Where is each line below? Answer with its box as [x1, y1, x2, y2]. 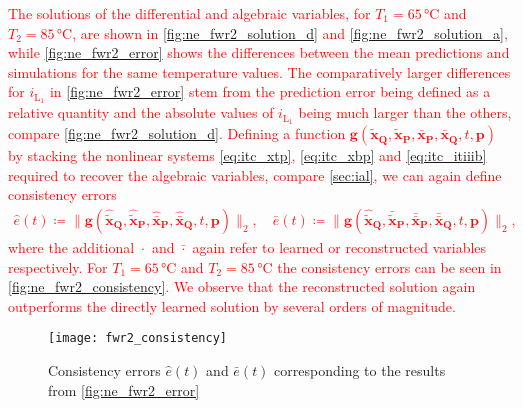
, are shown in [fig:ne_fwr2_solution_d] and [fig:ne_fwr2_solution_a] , [72, 22, 508, 43]
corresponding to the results [274, 359, 446, 380]
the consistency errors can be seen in [277, 256, 502, 277]
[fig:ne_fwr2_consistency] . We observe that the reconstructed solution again [8, 276, 476, 297]
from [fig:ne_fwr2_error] [48, 379, 200, 400]
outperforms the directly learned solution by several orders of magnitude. [8, 295, 456, 316]
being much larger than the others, [298, 102, 512, 123]
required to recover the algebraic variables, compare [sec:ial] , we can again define [8, 164, 502, 185]
